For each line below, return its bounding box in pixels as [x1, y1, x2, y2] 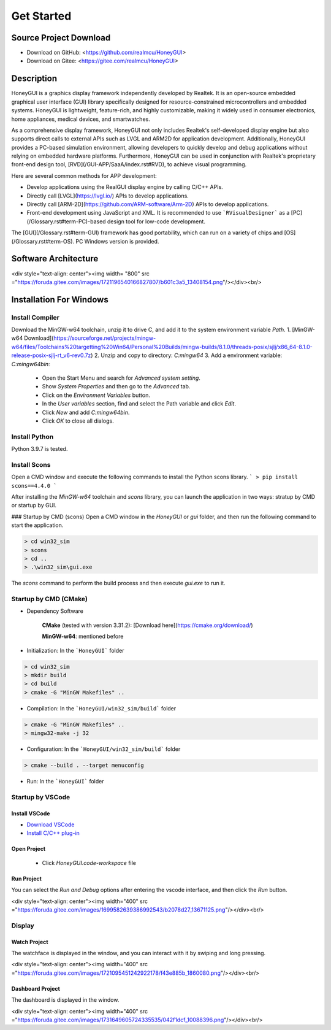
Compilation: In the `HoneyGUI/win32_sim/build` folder [26, 704, 177, 712]
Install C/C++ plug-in [26, 829, 80, 837]
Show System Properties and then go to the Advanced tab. [42, 383, 191, 390]
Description [11, 74, 58, 84]
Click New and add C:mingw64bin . [42, 409, 130, 416]
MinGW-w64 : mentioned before [42, 632, 124, 640]
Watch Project [11, 938, 48, 945]
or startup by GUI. [11, 502, 57, 509]
